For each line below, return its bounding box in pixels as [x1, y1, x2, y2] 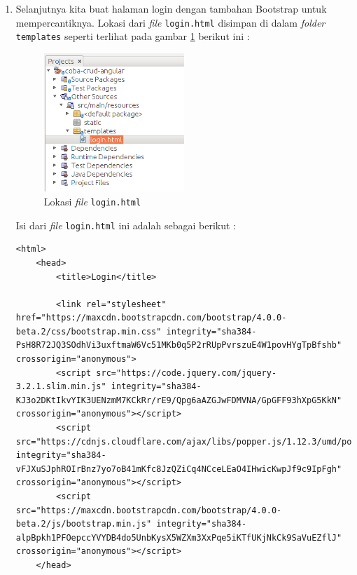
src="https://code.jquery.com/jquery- [96, 367, 277, 378]
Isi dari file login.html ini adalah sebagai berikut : [15, 217, 236, 232]
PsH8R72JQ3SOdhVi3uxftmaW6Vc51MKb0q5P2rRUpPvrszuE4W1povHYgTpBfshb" [15, 340, 342, 351]
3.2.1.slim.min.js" [15, 381, 106, 392]
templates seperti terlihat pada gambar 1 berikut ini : [15, 29, 250, 43]
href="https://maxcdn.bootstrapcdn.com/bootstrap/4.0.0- [15, 313, 287, 323]
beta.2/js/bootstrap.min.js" [15, 519, 152, 529]
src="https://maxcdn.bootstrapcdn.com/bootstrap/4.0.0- [15, 505, 282, 515]
